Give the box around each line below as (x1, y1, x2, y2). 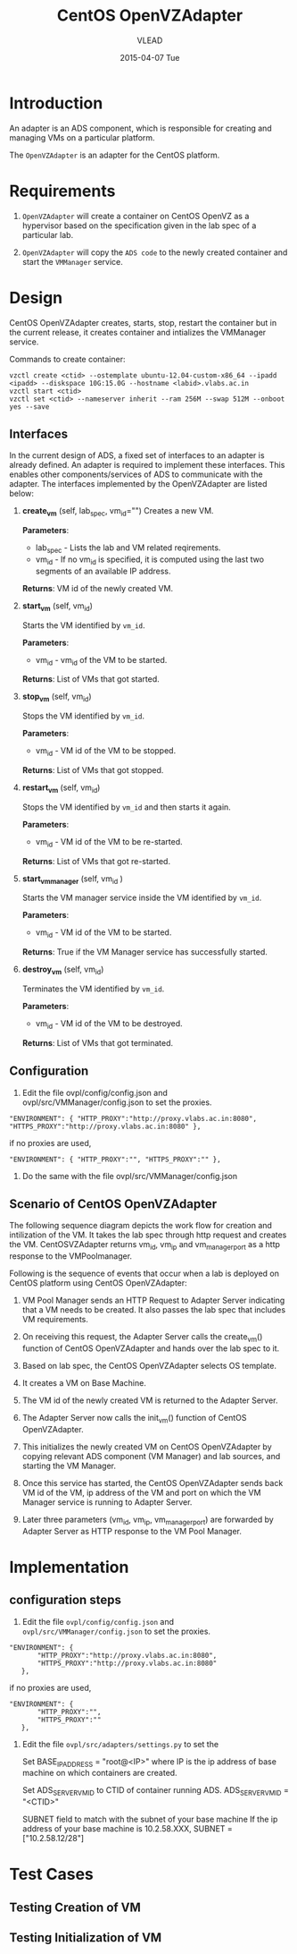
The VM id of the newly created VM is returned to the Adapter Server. (21, 1395, 278, 1406)
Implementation (9, 1557, 129, 1577)
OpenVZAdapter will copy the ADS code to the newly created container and (21, 247, 288, 258)
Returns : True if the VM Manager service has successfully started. (21, 947, 268, 957)
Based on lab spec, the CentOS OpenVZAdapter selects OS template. (21, 1360, 276, 1371)
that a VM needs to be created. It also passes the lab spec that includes (21, 1304, 286, 1315)
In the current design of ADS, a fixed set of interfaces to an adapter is (9, 450, 265, 461)
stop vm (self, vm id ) (21, 691, 92, 704)
